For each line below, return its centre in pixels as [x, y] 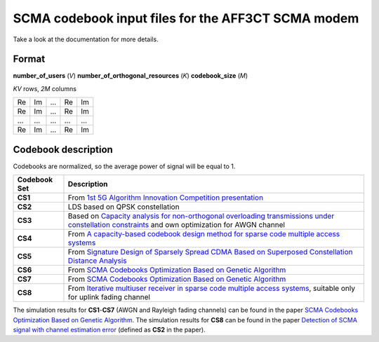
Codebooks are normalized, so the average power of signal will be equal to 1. [124, 166]
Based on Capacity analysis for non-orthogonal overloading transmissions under [201, 216]
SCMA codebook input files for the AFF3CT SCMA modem [186, 18]
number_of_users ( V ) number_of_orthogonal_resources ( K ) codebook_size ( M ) [131, 76]
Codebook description [63, 150]
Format [29, 59]
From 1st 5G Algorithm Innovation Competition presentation [165, 198]
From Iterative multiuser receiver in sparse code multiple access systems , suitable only [212, 289]
